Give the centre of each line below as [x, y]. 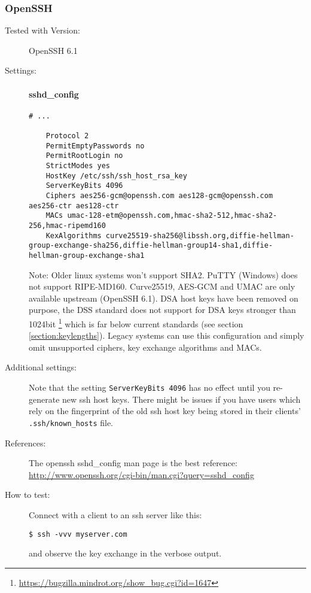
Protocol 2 [67, 136]
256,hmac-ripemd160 [67, 226]
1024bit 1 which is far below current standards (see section [136, 323]
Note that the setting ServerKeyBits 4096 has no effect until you [150, 387]
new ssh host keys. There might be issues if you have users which [182, 399]
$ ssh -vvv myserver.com [78, 534]
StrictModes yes [78, 166]
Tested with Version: [42, 30]
